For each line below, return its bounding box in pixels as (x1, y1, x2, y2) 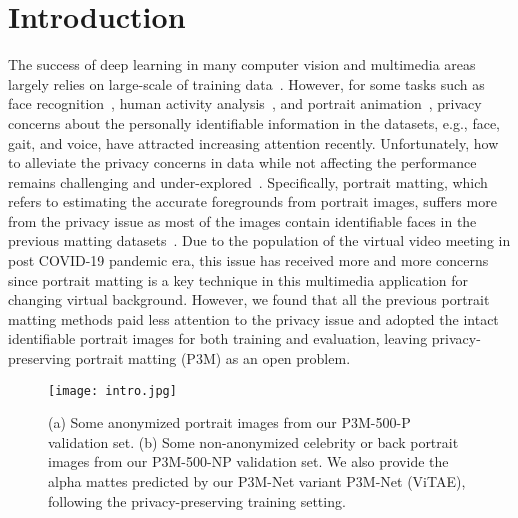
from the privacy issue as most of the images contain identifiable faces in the (8, 210, 477, 231)
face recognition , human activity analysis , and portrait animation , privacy (8, 93, 482, 114)
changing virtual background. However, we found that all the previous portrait (8, 289, 490, 310)
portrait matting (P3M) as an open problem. (75, 348, 351, 369)
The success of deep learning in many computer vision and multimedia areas (8, 54, 476, 75)
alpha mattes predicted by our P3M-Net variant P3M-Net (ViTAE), (48, 471, 466, 492)
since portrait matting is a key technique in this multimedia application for (8, 269, 469, 290)
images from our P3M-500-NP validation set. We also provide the (48, 451, 449, 472)
